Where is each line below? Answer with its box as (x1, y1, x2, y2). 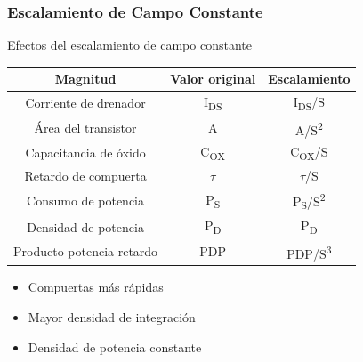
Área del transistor (34, 118, 137, 137)
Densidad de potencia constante (28, 337, 202, 356)
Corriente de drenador (25, 93, 146, 112)
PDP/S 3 (286, 241, 332, 262)
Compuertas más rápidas (28, 278, 164, 296)
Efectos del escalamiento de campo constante (7, 36, 252, 54)
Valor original (170, 69, 256, 88)
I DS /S (293, 93, 325, 113)
